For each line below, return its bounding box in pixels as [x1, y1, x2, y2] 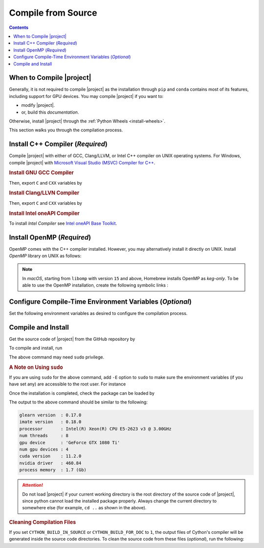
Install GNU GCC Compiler [9, 169, 74, 176]
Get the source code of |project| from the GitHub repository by [9, 336, 135, 342]
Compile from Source [9, 7, 97, 18]
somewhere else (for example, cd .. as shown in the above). [22, 505, 147, 511]
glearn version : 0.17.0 [19, 412, 82, 418]
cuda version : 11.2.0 [19, 453, 82, 459]
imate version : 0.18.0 [19, 419, 82, 425]
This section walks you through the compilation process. [9, 127, 123, 133]
